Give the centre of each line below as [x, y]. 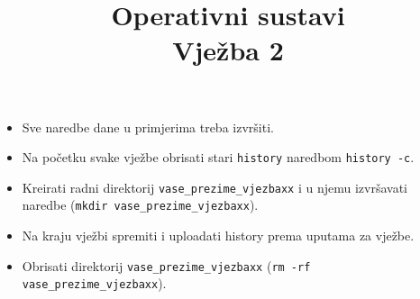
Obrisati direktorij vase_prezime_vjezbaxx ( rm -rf [166, 265]
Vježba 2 [228, 50]
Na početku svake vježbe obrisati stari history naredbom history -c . [218, 157]
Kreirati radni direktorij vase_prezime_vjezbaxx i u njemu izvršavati [215, 187]
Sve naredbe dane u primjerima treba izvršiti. [148, 127]
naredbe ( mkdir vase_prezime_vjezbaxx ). [140, 205]
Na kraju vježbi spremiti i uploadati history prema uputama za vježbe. [218, 236]
